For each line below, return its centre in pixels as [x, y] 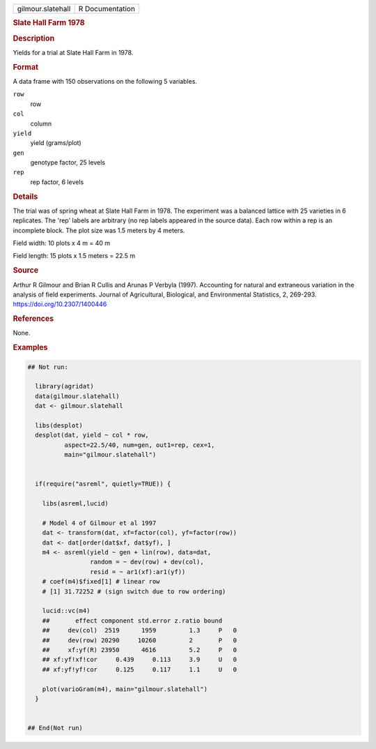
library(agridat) [64, 386]
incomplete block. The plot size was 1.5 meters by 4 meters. [99, 230]
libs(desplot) [59, 425]
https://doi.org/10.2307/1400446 [60, 304]
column [41, 123]
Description [34, 38]
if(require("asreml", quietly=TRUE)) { [103, 484]
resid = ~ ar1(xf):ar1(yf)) [138, 572]
